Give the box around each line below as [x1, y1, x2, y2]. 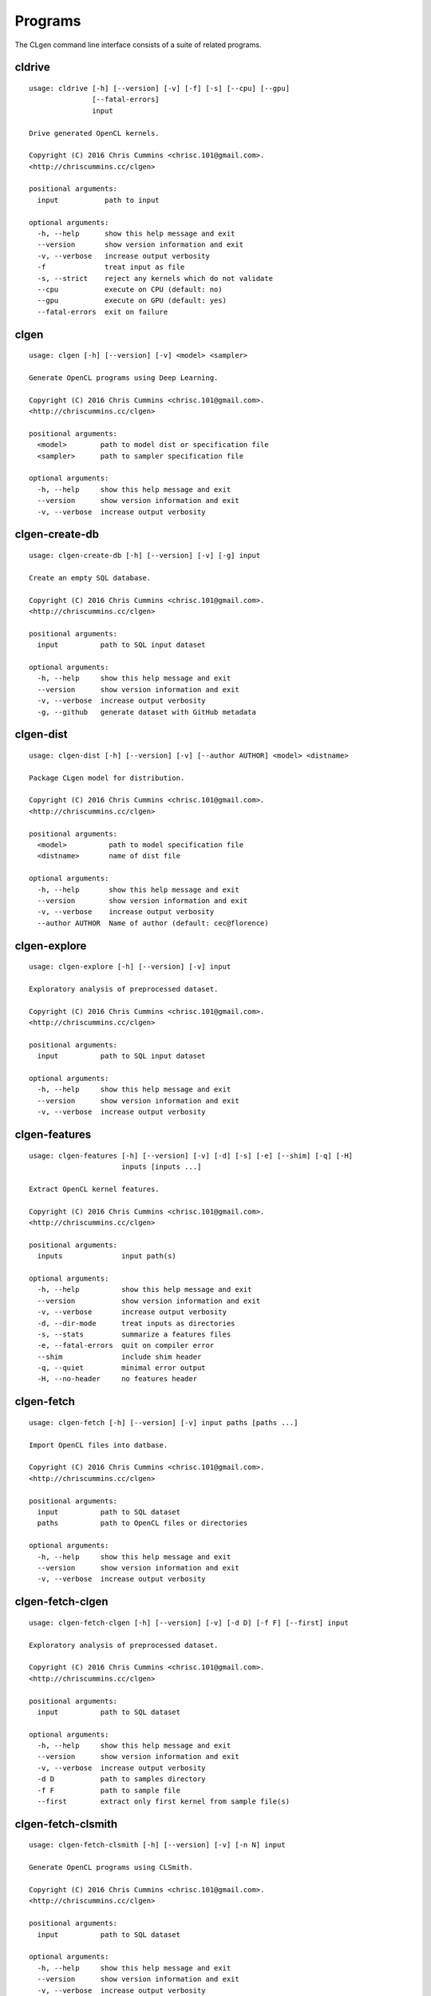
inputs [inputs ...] [121, 1162, 202, 1171]
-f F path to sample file [37, 1785, 181, 1795]
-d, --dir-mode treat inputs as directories [37, 1318, 235, 1328]
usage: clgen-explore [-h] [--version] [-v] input [29, 962, 231, 972]
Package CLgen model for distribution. [29, 773, 185, 782]
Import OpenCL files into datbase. [29, 1440, 168, 1449]
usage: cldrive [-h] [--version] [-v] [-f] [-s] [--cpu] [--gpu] [29, 84, 291, 93]
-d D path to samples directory [37, 1775, 207, 1784]
